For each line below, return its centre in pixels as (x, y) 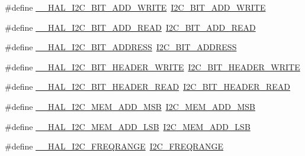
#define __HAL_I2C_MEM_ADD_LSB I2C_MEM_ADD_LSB (128, 126)
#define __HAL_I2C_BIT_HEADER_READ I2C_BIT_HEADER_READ (148, 87)
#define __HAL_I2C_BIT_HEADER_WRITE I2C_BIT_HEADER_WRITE (152, 66)
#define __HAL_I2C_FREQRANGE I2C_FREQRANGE (114, 146)
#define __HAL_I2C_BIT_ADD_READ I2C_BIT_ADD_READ (130, 27)
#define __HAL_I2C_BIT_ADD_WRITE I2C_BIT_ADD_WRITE (135, 7)
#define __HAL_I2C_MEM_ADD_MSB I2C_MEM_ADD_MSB (130, 106)
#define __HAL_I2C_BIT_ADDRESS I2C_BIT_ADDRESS (121, 47)
